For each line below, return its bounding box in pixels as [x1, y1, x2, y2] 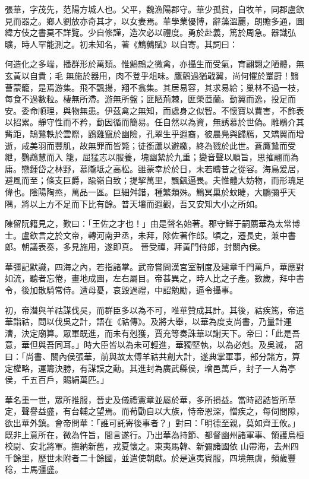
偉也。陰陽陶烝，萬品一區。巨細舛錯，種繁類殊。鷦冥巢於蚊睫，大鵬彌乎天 [5, 185, 296, 198]
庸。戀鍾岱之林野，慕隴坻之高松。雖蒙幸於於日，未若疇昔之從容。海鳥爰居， [5, 162, 304, 175]
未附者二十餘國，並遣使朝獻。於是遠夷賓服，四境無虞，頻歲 [54, 451, 288, 464]
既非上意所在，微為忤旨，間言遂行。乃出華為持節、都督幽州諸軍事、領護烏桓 [5, 428, 304, 440]
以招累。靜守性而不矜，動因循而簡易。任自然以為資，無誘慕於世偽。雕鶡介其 [5, 116, 304, 128]
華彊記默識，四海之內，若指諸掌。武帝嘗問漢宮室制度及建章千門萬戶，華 [5, 260, 288, 272]
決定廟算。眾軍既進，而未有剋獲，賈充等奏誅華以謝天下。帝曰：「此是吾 [21, 326, 300, 339]
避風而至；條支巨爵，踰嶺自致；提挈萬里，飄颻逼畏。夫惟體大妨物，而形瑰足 [5, 174, 304, 186]
